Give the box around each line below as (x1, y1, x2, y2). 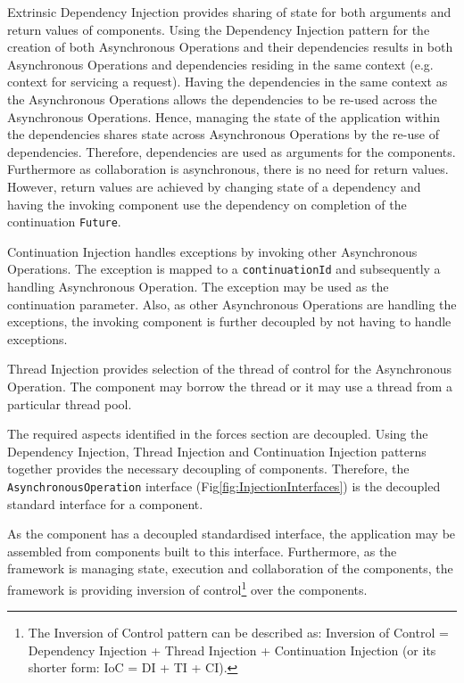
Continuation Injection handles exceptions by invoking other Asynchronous (7, 242, 418, 260)
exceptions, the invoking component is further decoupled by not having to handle (7, 312, 452, 331)
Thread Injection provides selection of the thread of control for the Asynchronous (7, 359, 452, 378)
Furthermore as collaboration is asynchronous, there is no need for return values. (7, 160, 449, 178)
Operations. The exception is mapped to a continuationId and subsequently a (7, 259, 441, 278)
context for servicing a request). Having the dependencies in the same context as (7, 72, 448, 91)
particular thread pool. (7, 394, 132, 413)
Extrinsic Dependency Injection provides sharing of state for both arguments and (7, 3, 452, 21)
